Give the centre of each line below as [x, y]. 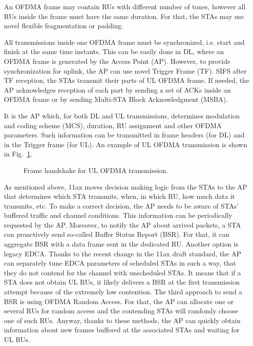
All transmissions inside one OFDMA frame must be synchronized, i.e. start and [124, 42]
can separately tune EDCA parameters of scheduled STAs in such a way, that [120, 263]
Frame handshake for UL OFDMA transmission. [96, 170]
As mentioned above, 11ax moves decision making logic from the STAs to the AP [126, 186]
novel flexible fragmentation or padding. [64, 26]
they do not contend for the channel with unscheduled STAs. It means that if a [123, 272]
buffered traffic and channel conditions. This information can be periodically [118, 215]
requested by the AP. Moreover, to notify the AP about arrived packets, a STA [123, 224]
